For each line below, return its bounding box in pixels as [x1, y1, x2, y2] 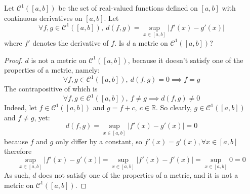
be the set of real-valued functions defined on [58, 3, 198, 13]
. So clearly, [155, 102, 192, 113]
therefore [4, 146, 32, 156]
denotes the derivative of [32, 37, 109, 48]
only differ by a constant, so [55, 136, 142, 146]
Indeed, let [4, 102, 37, 113]
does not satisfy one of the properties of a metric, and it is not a [38, 170, 238, 180]
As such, [4, 170, 30, 180]
